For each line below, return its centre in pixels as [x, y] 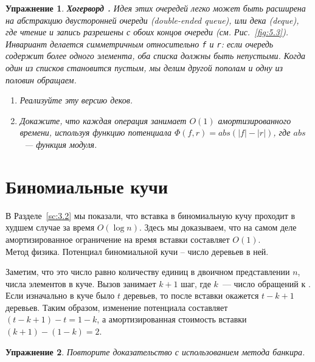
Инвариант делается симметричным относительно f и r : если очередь [140, 44]
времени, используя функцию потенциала [95, 132]
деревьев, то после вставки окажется [191, 295]
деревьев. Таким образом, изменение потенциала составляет [117, 307]
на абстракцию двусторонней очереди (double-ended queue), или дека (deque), [152, 20]
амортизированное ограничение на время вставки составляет [118, 239]
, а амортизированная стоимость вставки [172, 319]
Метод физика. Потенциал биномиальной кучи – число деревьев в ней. [137, 251]
